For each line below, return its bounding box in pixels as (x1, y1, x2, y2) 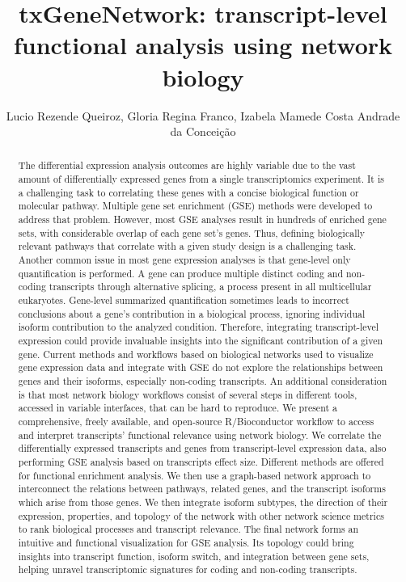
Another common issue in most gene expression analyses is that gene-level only (18, 253, 351, 267)
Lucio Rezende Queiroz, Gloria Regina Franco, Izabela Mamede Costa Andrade (6, 107, 400, 124)
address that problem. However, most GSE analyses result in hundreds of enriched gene (18, 213, 387, 226)
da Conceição (170, 123, 236, 140)
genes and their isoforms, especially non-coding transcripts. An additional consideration (18, 373, 387, 387)
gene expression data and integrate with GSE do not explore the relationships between (18, 361, 383, 374)
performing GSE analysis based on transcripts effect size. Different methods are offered (18, 454, 384, 468)
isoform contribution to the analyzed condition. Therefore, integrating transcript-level (18, 320, 379, 334)
